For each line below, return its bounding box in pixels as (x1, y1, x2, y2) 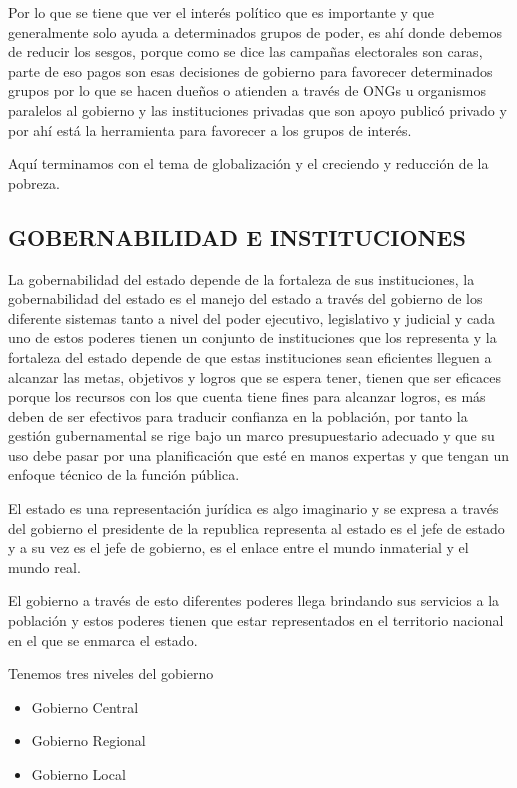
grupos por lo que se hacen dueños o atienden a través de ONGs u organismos (8, 80, 486, 101)
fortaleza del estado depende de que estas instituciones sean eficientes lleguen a (8, 346, 492, 367)
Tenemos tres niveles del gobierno (8, 663, 214, 684)
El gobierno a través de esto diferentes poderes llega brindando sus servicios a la (8, 590, 500, 611)
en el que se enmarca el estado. (8, 629, 198, 650)
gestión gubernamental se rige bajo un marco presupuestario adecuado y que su (8, 425, 495, 446)
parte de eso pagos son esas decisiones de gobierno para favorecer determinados (8, 60, 493, 81)
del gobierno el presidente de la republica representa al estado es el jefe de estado (8, 517, 505, 538)
